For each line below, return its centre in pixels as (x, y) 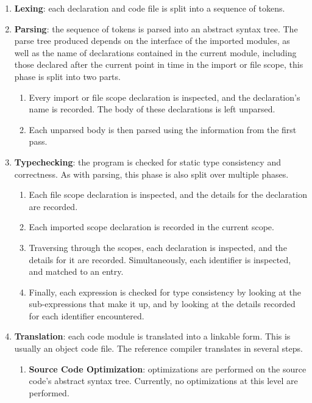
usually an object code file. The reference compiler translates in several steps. (158, 348)
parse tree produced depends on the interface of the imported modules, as (152, 41)
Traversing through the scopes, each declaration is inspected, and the (158, 247)
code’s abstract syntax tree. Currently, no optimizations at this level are (163, 381)
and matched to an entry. (76, 271)
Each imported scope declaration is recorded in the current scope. (151, 227)
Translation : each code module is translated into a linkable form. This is (152, 336)
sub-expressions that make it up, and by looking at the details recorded (162, 304)
